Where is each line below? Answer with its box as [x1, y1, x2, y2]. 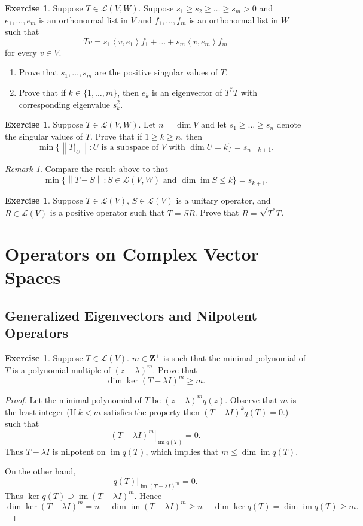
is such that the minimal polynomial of [163, 352, 306, 364]
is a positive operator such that [50, 206, 165, 219]
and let [201, 118, 227, 131]
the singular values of [5, 129, 83, 142]
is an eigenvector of [151, 86, 222, 98]
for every [5, 46, 37, 58]
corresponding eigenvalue [19, 98, 111, 110]
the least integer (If [5, 405, 75, 418]
